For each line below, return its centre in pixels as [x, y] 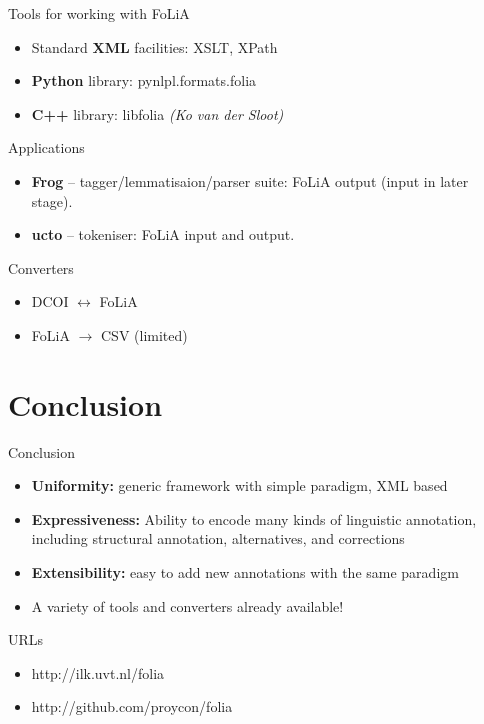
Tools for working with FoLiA [99, 13]
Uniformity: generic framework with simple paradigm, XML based [239, 485]
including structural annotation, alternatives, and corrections [218, 538]
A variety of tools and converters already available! [187, 605]
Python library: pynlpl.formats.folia [144, 80]
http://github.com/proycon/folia [132, 706]
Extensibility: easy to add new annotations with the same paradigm [245, 572]
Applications [46, 147]
